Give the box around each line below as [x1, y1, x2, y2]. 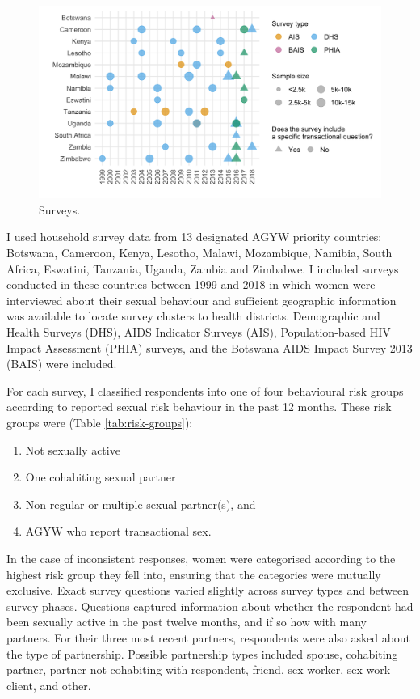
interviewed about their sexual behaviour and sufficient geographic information [6, 291, 397, 308]
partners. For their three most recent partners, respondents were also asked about [6, 629, 411, 646]
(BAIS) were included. [6, 355, 117, 372]
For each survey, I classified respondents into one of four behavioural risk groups [6, 382, 404, 399]
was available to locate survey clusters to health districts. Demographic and [6, 307, 380, 324]
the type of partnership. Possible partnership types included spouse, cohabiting [6, 645, 398, 662]
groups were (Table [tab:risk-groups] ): [6, 413, 193, 430]
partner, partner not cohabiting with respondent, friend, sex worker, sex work [6, 661, 391, 678]
